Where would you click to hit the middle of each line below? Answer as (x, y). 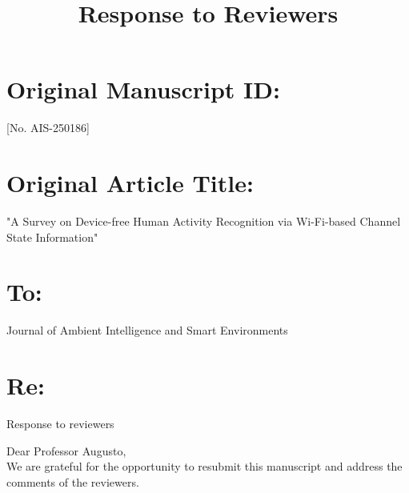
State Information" (52, 236)
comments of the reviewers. (73, 481)
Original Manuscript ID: (143, 89)
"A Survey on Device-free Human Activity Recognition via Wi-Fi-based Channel (204, 221)
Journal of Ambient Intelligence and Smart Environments (147, 330)
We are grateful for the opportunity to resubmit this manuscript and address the (204, 466)
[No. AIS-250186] (48, 128)
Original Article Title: (130, 183)
